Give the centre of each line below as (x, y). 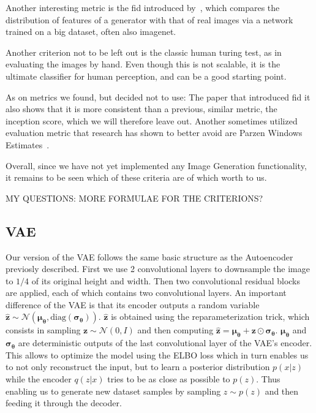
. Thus (268, 379)
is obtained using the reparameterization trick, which (210, 316)
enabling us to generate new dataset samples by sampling (113, 391)
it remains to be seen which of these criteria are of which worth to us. (136, 177)
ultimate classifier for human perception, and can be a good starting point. (146, 76)
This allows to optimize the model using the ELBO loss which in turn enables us (157, 354)
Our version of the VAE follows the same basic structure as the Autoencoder (149, 256)
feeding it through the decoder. (64, 403)
